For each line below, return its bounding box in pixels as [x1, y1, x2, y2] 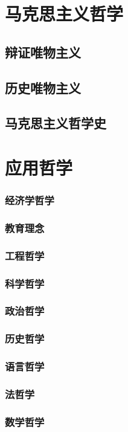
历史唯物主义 [5, 78, 81, 97]
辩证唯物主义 [5, 42, 81, 61]
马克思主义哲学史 [5, 114, 106, 132]
